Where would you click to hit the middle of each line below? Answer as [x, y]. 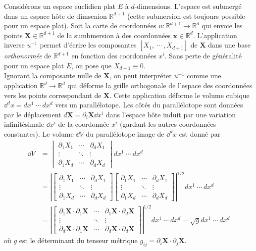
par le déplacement [33, 114]
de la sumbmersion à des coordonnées [114, 35]
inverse [14, 45]
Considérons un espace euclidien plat [60, 6]
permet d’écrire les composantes [88, 45]
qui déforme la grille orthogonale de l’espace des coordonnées [160, 85]
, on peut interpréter [141, 75]
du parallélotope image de [125, 133]
